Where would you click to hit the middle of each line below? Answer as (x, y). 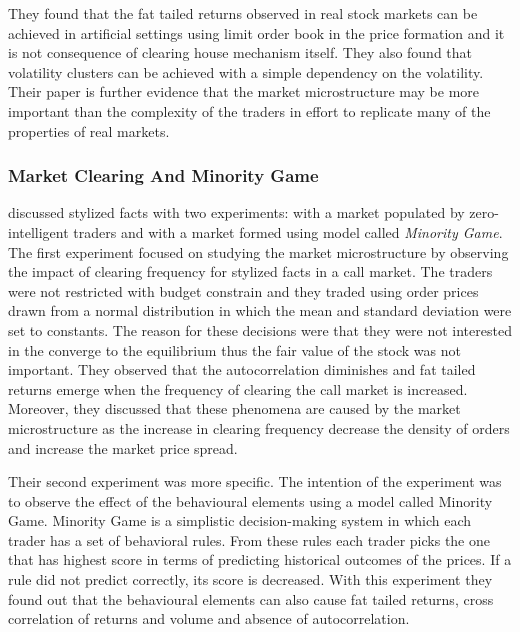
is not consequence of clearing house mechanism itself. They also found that (240, 52)
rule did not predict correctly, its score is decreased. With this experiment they (250, 579)
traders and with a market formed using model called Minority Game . (288, 231)
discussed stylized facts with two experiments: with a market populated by (236, 212)
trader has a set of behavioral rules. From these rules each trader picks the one (249, 539)
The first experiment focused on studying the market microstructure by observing (258, 251)
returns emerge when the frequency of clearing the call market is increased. (238, 388)
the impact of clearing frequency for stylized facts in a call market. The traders (250, 271)
